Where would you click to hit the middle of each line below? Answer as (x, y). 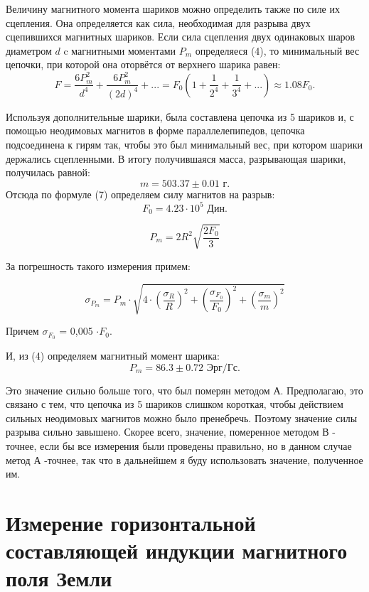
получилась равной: (48, 172)
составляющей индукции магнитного (177, 550)
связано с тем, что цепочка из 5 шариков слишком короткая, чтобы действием (175, 404)
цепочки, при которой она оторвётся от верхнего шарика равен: (143, 64)
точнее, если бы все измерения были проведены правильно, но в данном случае (179, 445)
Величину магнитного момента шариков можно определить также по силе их (173, 9)
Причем (22, 331)
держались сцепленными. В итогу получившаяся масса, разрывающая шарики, (176, 158)
